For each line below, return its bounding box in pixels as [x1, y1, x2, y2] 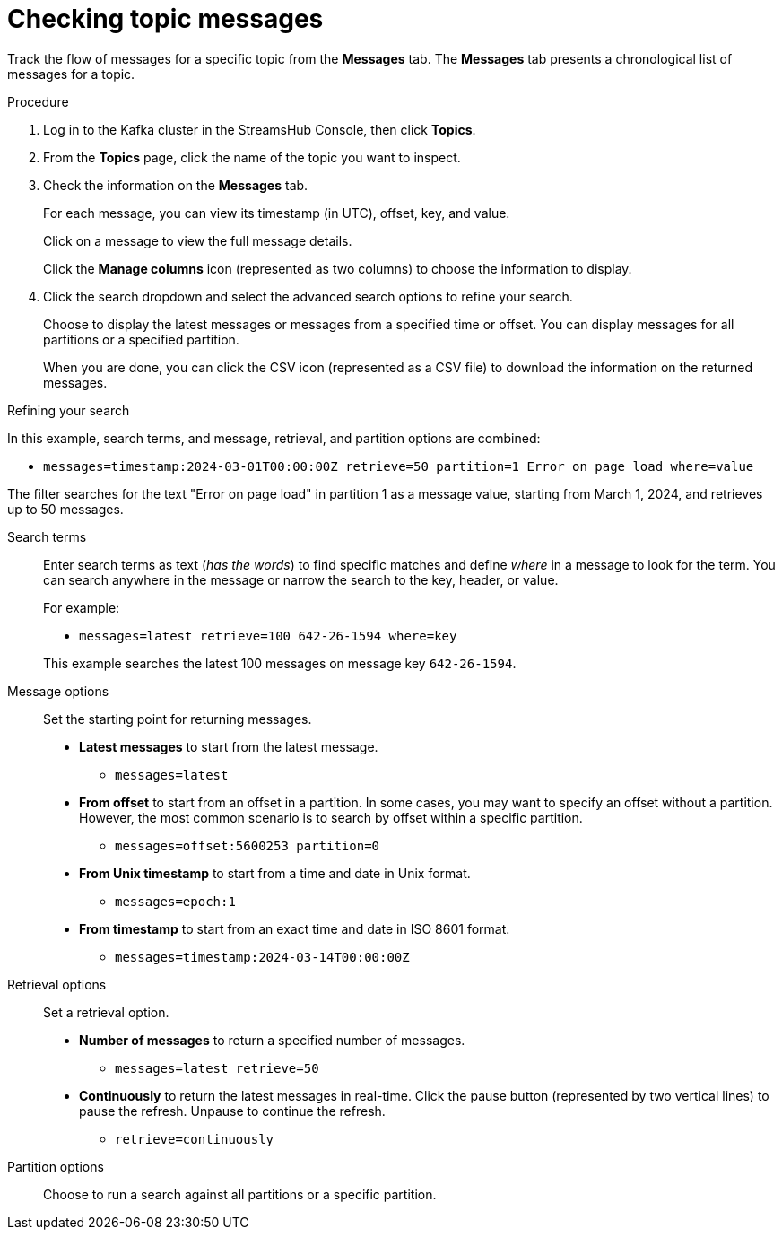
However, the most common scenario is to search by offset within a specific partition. [79, 809, 583, 825]
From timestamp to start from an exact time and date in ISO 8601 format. [79, 920, 510, 936]
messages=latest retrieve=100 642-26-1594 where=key [79, 628, 457, 643]
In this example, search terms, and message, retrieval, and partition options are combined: [7, 430, 541, 446]
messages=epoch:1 [115, 893, 236, 909]
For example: [43, 599, 120, 615]
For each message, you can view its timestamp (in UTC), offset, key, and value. [43, 205, 510, 221]
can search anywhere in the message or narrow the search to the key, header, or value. [43, 571, 559, 588]
